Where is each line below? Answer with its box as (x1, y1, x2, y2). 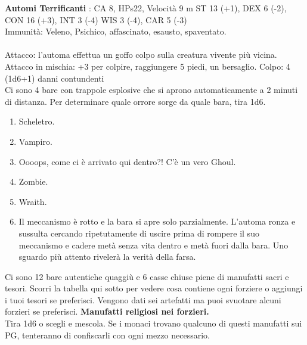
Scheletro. (18, 115, 55, 128)
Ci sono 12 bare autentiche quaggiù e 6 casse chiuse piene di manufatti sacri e (5, 270, 289, 282)
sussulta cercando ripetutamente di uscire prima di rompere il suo (18, 226, 259, 239)
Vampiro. (18, 135, 52, 147)
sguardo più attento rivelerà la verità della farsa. (18, 250, 196, 263)
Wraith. (18, 195, 47, 207)
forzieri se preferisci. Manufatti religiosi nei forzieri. (5, 305, 209, 318)
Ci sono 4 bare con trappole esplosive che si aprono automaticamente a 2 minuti (5, 83, 298, 96)
